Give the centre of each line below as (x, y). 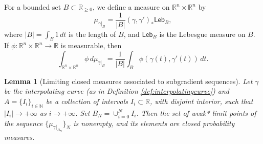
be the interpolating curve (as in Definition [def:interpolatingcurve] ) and (117, 91)
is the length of (92, 34)
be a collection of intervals (87, 101)
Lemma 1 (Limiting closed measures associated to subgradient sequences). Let (128, 81)
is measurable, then (91, 45)
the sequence (24, 123)
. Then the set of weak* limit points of (196, 112)
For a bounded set (33, 7)
